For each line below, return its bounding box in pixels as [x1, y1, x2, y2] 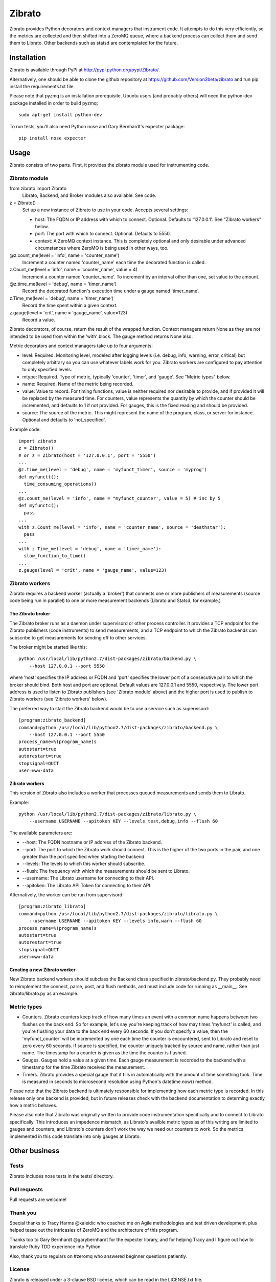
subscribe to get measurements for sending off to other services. [9, 634, 147, 640]
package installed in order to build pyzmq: [9, 100, 98, 106]
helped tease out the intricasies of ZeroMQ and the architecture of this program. [9, 1227, 178, 1233]
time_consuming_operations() [24, 481, 97, 487]
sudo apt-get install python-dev [18, 112, 102, 118]
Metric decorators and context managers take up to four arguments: [9, 343, 153, 349]
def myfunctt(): [18, 474, 59, 479]
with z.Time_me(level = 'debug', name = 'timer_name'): [18, 546, 162, 551]
